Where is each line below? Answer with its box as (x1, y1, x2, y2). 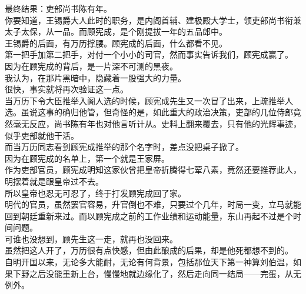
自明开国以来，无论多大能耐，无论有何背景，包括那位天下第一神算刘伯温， (5, 256, 293, 268)
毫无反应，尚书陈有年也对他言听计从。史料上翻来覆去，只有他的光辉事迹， (12, 117, 301, 129)
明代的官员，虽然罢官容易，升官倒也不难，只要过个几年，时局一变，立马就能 (5, 198, 301, 211)
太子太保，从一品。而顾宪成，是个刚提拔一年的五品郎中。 (5, 25, 227, 38)
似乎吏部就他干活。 (5, 129, 79, 141)
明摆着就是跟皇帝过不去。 (5, 175, 104, 187)
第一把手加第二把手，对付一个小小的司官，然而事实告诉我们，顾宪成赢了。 (5, 48, 293, 61)
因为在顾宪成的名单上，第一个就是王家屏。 (5, 152, 169, 164)
